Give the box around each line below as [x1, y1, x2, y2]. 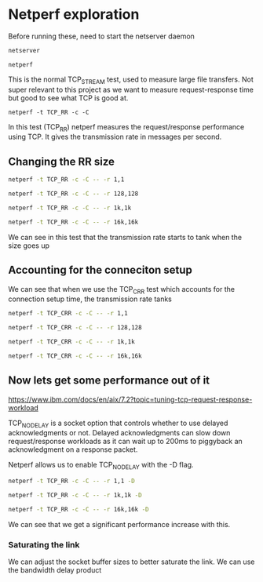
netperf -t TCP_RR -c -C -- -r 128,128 [8, 190, 139, 198]
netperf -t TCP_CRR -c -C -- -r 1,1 [8, 310, 128, 318]
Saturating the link [8, 539, 80, 550]
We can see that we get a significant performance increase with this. [8, 519, 231, 529]
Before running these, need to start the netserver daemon [8, 31, 195, 41]
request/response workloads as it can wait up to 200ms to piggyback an [8, 437, 243, 446]
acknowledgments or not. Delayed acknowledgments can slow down [8, 428, 231, 438]
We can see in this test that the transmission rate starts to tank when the [8, 232, 242, 242]
